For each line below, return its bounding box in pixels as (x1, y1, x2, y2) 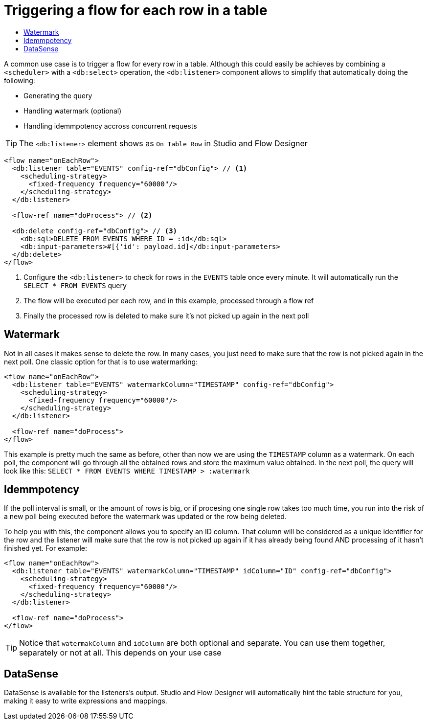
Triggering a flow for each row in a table (4, 2, 268, 19)
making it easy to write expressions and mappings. (4, 697, 167, 705)
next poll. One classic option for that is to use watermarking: (4, 357, 198, 366)
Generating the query (23, 91, 92, 100)
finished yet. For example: (4, 544, 87, 553)
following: (4, 76, 35, 85)
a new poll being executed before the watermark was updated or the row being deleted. (4, 512, 287, 521)
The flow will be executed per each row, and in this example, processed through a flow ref (23, 296, 314, 305)
